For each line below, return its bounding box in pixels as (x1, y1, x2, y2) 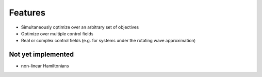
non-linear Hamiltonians (21, 63, 69, 69)
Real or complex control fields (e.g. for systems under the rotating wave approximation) (21, 38, 196, 44)
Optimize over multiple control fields (21, 31, 94, 36)
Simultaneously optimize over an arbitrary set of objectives (21, 24, 139, 30)
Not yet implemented (9, 50, 74, 59)
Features (9, 7, 46, 18)
